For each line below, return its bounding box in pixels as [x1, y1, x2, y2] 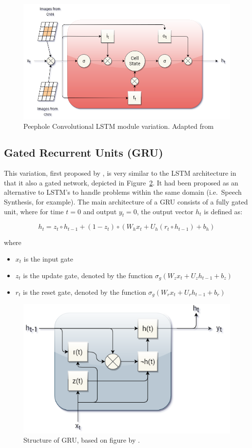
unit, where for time [4, 206, 64, 216]
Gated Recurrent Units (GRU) [4, 145, 163, 160]
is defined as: [204, 206, 243, 216]
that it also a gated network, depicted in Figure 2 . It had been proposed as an [4, 177, 238, 187]
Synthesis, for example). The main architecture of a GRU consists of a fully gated [4, 196, 248, 206]
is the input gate [23, 253, 73, 264]
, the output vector [136, 206, 194, 216]
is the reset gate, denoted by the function [23, 286, 146, 297]
